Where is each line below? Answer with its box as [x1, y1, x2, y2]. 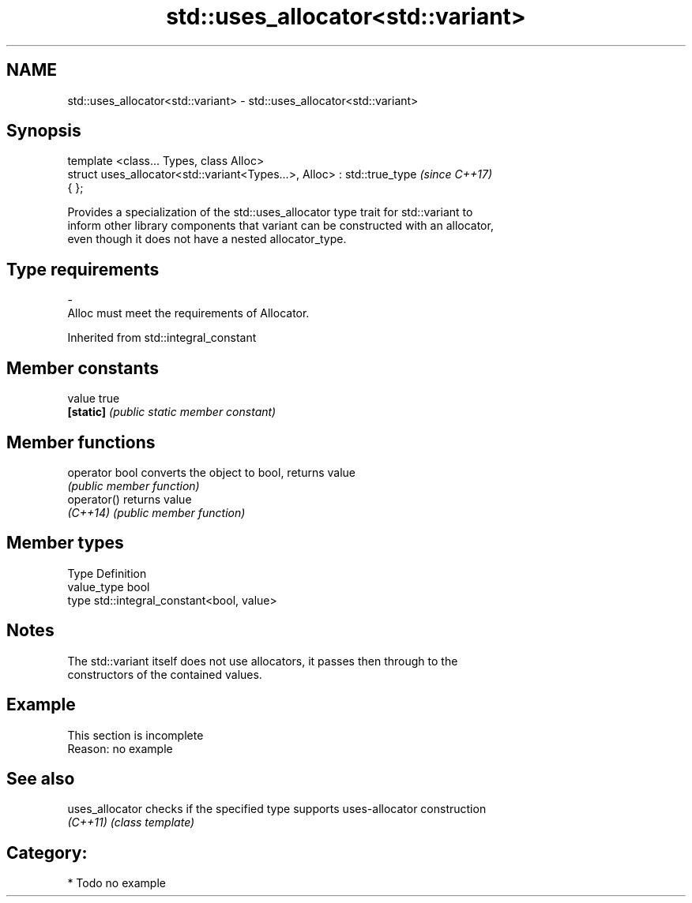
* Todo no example [67, 876, 166, 890]
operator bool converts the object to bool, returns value [67, 465, 355, 479]
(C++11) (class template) [67, 815, 195, 830]
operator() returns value [67, 492, 192, 506]
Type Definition [67, 566, 147, 580]
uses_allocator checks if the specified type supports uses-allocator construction [67, 802, 487, 816]
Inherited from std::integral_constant [67, 331, 257, 345]
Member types [6, 533, 124, 553]
